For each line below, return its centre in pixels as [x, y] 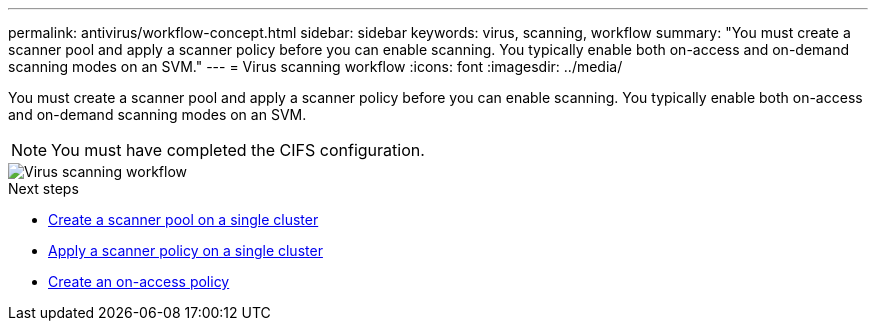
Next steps [43, 188]
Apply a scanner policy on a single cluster [185, 250]
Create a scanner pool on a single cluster [183, 219]
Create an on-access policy [139, 281]
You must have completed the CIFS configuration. [238, 150]
